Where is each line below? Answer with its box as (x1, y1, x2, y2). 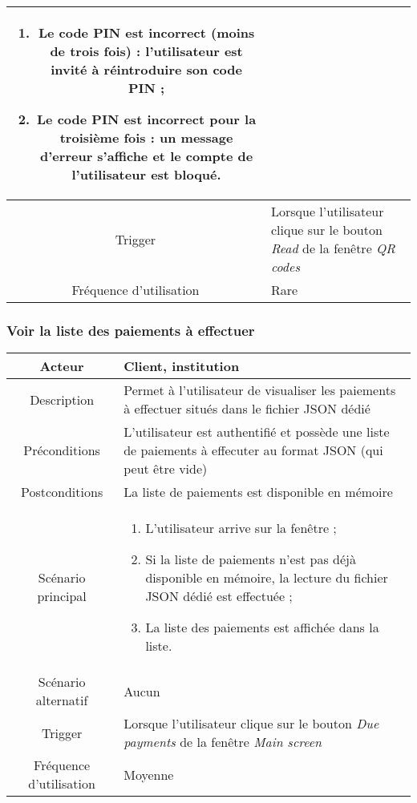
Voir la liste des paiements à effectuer (6, 320, 255, 340)
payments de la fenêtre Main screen (123, 732, 322, 752)
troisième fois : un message (59, 128, 233, 147)
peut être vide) (123, 459, 208, 478)
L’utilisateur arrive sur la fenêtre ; (145, 519, 337, 538)
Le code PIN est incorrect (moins (38, 23, 255, 42)
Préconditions (23, 441, 100, 460)
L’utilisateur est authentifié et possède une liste (123, 422, 390, 442)
